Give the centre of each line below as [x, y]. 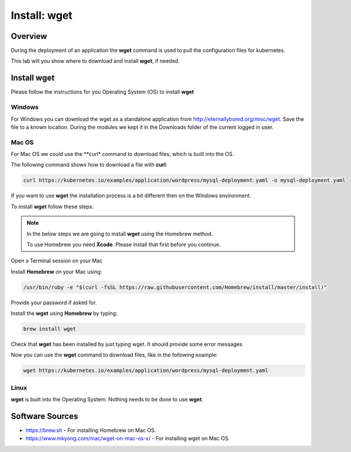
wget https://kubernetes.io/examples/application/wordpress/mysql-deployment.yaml [146, 370]
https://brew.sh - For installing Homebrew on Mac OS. [91, 430]
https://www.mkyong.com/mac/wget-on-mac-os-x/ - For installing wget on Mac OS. [128, 438]
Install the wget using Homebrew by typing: [64, 313]
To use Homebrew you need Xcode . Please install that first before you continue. [124, 244]
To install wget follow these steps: [52, 207]
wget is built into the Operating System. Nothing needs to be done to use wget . [107, 400]
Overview [29, 36]
